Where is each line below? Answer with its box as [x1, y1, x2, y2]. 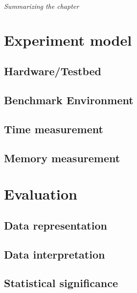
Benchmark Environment [4, 92, 134, 108]
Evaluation [4, 184, 77, 204]
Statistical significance [4, 275, 118, 291]
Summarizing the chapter [4, 1, 79, 11]
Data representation [4, 217, 107, 233]
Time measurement [4, 121, 103, 136]
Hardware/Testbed [4, 63, 101, 79]
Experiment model [4, 29, 132, 50]
